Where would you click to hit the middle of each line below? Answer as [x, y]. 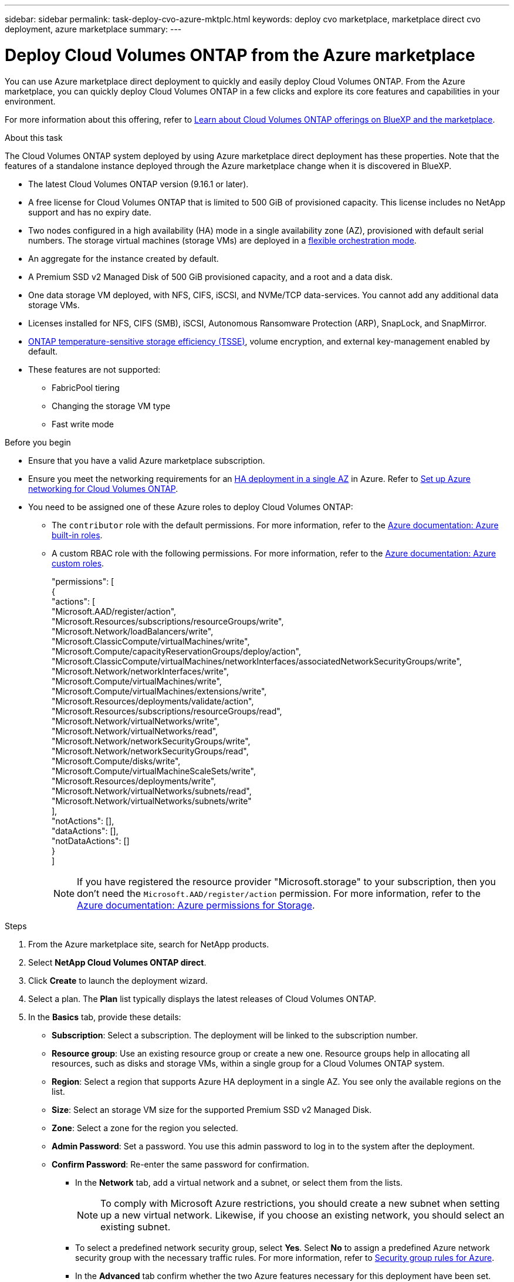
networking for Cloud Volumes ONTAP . [103, 488]
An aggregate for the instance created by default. [124, 258]
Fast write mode [83, 424]
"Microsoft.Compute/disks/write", [116, 761]
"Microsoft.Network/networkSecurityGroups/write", [151, 741]
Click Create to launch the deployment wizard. [118, 980]
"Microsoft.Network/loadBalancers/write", [133, 631]
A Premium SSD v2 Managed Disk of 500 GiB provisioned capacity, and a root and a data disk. [211, 276]
